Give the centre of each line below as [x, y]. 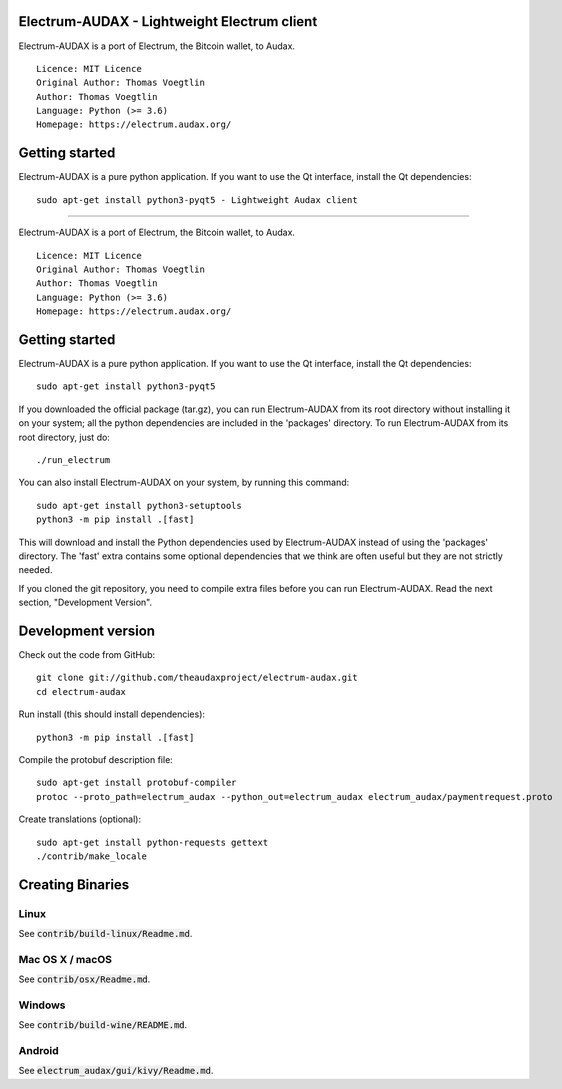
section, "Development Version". [85, 602]
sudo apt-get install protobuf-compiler [136, 783]
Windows [42, 1005]
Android [38, 1051]
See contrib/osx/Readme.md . [84, 979]
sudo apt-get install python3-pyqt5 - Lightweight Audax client [197, 199]
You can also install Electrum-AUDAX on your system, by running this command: [184, 482]
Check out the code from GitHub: [87, 654]
